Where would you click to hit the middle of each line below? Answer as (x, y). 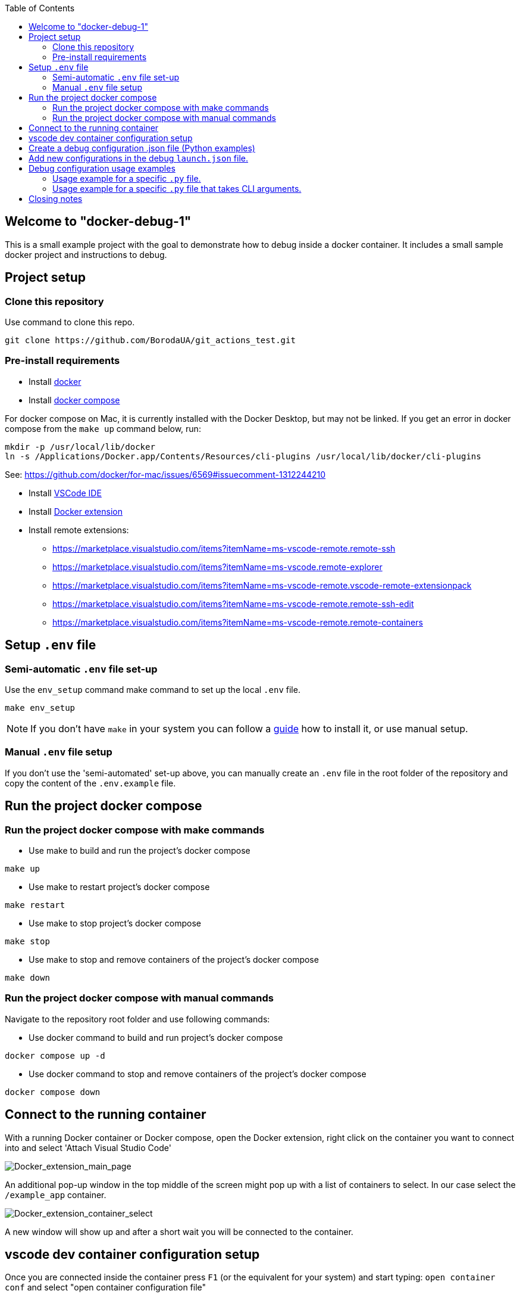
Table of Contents (40, 8)
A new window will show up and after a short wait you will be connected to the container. (179, 1231)
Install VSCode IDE (65, 493)
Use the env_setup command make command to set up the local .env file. (153, 690)
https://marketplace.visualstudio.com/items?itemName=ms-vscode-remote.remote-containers (238, 622)
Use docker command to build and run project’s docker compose (156, 1037)
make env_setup (40, 708)
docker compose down (53, 1092)
